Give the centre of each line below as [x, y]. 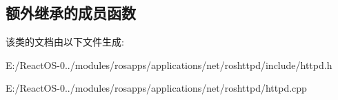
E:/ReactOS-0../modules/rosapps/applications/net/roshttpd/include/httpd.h [169, 64]
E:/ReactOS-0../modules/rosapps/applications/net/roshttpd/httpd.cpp [156, 88]
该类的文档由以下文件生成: [65, 42]
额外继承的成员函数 [71, 13]
